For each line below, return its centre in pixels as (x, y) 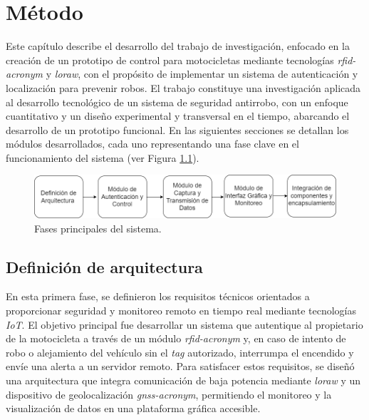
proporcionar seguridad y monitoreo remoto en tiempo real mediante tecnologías (181, 311)
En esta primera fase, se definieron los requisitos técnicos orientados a (158, 296)
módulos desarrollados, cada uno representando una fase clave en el (152, 144)
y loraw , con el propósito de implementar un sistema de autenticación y (202, 74)
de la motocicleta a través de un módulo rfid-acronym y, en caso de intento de (176, 338)
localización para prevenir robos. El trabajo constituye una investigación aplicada (183, 87)
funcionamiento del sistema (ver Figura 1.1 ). (103, 157)
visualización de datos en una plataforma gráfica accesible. (133, 408)
